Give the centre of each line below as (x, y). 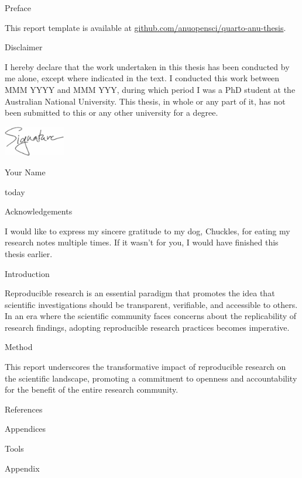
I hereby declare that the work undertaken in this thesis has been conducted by (147, 66)
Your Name (25, 172)
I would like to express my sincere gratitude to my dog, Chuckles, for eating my (147, 231)
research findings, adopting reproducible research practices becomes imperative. (147, 327)
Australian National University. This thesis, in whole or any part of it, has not (145, 101)
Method (19, 347)
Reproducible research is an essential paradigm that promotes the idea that (140, 293)
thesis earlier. (29, 253)
